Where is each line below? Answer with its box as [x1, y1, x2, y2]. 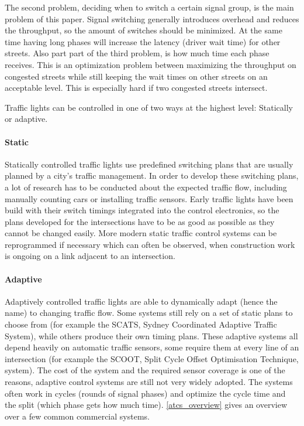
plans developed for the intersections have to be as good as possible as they [5, 215, 275, 227]
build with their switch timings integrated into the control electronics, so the [5, 204, 279, 216]
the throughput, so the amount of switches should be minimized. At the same [5, 24, 282, 36]
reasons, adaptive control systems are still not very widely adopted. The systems [5, 376, 293, 388]
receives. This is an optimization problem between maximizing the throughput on [5, 58, 296, 70]
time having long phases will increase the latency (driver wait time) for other [5, 35, 281, 47]
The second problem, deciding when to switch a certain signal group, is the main [5, 1, 294, 13]
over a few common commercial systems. [5, 410, 150, 422]
